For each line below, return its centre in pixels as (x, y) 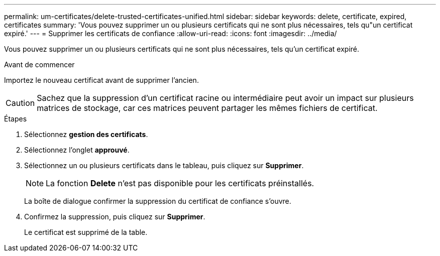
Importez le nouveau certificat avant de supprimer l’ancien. (101, 80)
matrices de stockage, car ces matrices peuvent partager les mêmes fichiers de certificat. (207, 108)
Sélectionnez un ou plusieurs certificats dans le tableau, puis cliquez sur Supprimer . (164, 165)
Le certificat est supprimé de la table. (86, 232)
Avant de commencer (39, 65)
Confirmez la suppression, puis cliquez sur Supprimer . (115, 217)
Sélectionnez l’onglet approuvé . (77, 150)
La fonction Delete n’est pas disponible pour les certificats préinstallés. (180, 183)
